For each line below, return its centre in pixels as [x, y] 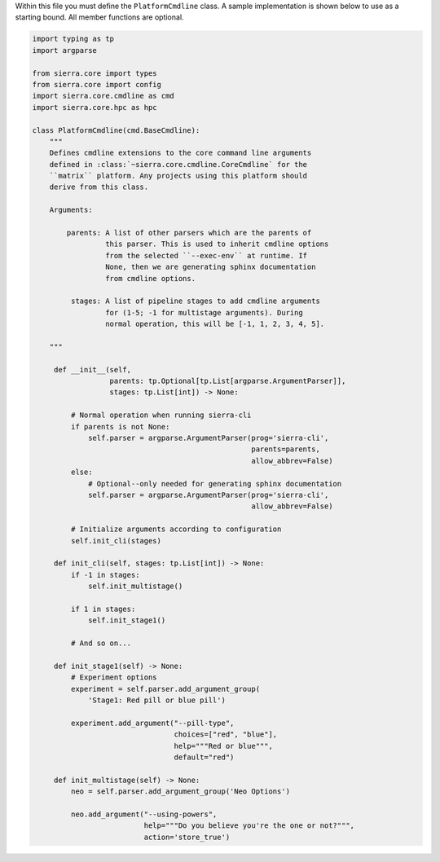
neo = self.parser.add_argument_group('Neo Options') [180, 792]
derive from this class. [99, 187]
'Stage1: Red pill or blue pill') [157, 700]
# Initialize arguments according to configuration [176, 529]
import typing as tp [73, 39]
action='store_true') [187, 837]
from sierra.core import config [97, 84]
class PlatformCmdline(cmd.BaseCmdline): [116, 130]
